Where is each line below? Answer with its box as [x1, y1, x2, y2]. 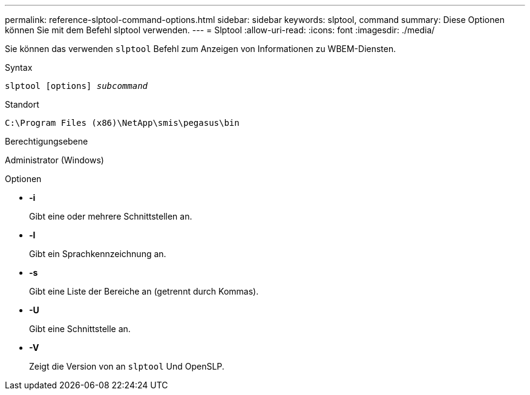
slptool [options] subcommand [5, 81, 148, 91]
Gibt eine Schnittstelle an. [29, 324, 131, 334]
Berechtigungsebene [5, 136, 88, 146]
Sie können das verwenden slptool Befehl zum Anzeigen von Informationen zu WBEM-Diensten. [5, 44, 396, 54]
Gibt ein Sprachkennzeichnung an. [29, 249, 166, 259]
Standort [5, 99, 39, 109]
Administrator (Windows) [5, 155, 104, 165]
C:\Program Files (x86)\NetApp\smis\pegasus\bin [5, 118, 240, 128]
